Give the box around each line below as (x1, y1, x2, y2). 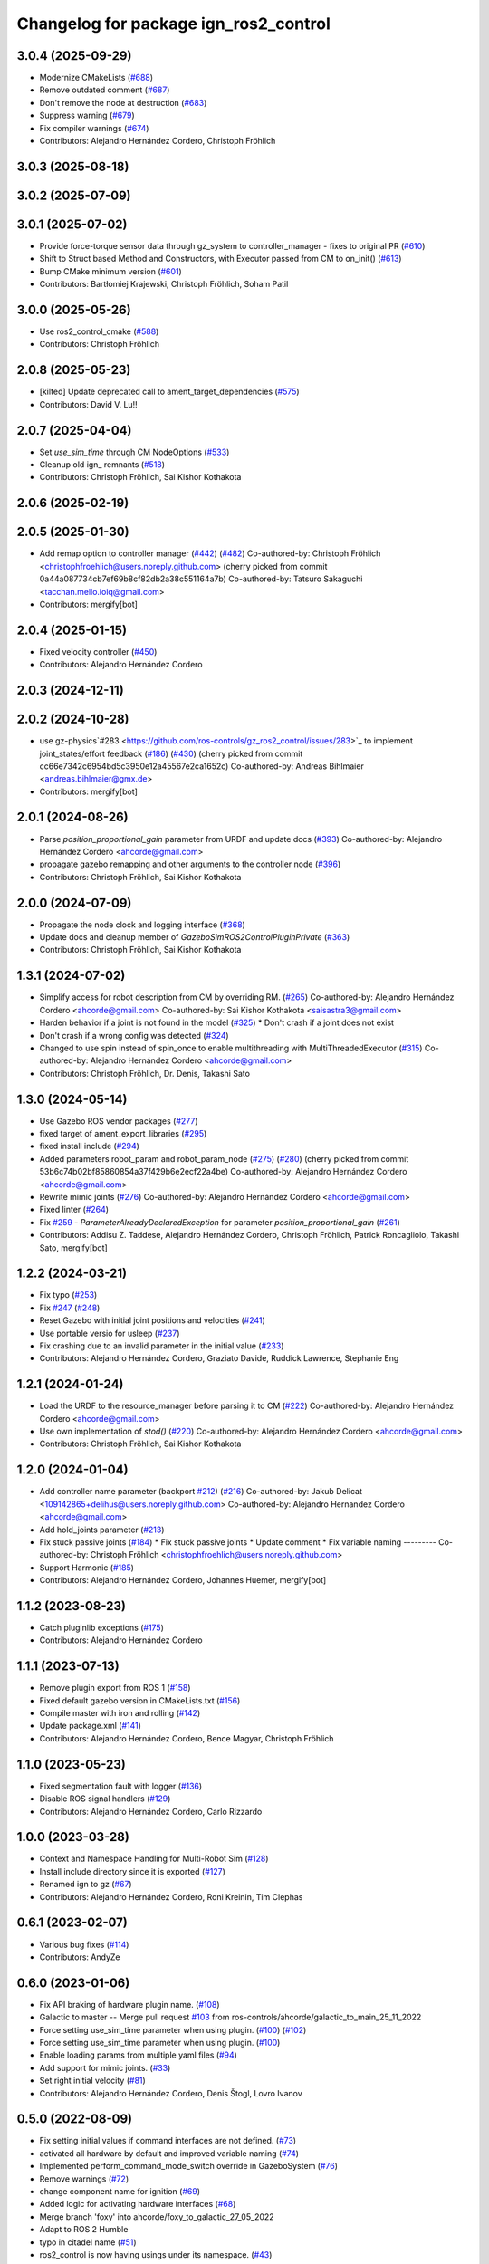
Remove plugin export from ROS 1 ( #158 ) (39, 1683, 191, 1693)
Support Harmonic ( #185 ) (39, 1562, 135, 1573)
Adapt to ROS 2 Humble (39, 2224, 129, 2235)
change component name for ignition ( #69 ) (39, 2186, 201, 2197)
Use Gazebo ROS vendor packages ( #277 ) (39, 1115, 198, 1127)
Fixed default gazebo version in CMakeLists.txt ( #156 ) (39, 1694, 241, 1706)
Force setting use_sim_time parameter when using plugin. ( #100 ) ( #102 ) (39, 2024, 307, 2035)
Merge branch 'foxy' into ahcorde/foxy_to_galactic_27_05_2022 (39, 2211, 275, 2222)
